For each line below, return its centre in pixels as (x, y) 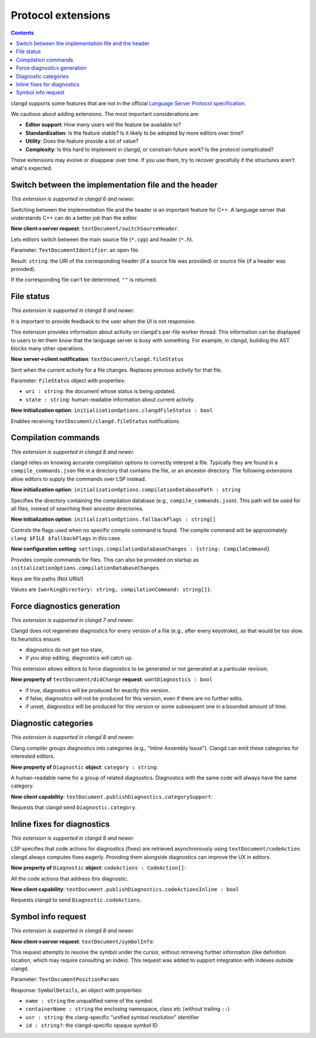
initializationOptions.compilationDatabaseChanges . (86, 568)
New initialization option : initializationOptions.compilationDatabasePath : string (126, 490)
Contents (23, 33)
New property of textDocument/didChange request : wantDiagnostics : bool (112, 679)
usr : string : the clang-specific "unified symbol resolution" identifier (112, 1017)
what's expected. (32, 168)
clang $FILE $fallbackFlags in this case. (66, 538)
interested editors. (33, 756)
